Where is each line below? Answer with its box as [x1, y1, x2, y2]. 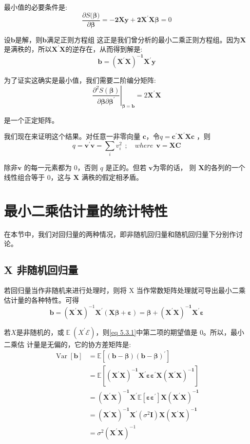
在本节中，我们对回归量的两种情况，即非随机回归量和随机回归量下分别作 [4, 229, 236, 239]
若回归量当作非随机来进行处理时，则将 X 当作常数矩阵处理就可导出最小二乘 [4, 285, 246, 295]
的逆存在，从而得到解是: [65, 44, 143, 54]
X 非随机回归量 [4, 262, 78, 277]
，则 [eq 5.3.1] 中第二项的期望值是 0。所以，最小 [96, 327, 244, 337]
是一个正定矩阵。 [4, 115, 58, 125]
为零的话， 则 [153, 162, 196, 173]
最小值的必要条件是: [4, 2, 67, 12]
